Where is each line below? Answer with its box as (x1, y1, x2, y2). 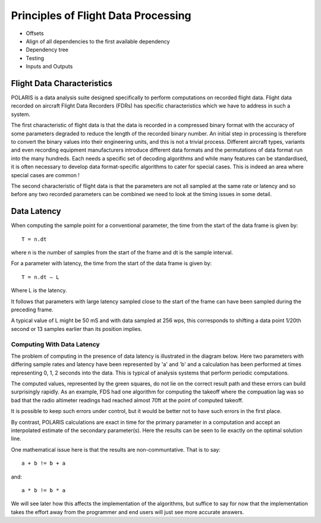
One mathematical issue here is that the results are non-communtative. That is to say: (11, 446, 221, 453)
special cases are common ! (11, 171, 80, 178)
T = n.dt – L (21, 273, 59, 281)
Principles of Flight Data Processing (11, 9, 191, 22)
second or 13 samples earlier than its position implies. (11, 325, 143, 332)
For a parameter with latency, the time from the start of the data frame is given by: (11, 260, 212, 267)
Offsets (26, 30, 44, 37)
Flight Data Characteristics (11, 78, 113, 89)
